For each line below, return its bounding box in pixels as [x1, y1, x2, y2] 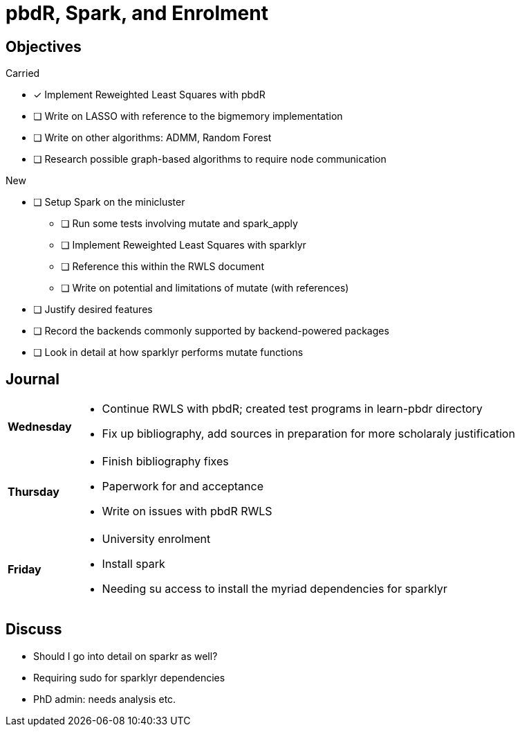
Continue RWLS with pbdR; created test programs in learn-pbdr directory [102, 402, 483, 416]
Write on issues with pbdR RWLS [102, 504, 272, 519]
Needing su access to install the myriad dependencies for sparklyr [102, 582, 447, 596]
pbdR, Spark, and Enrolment [6, 1, 268, 25]
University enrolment [102, 532, 211, 546]
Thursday [8, 485, 59, 499]
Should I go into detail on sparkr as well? [33, 650, 218, 662]
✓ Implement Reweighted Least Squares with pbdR [33, 89, 266, 101]
